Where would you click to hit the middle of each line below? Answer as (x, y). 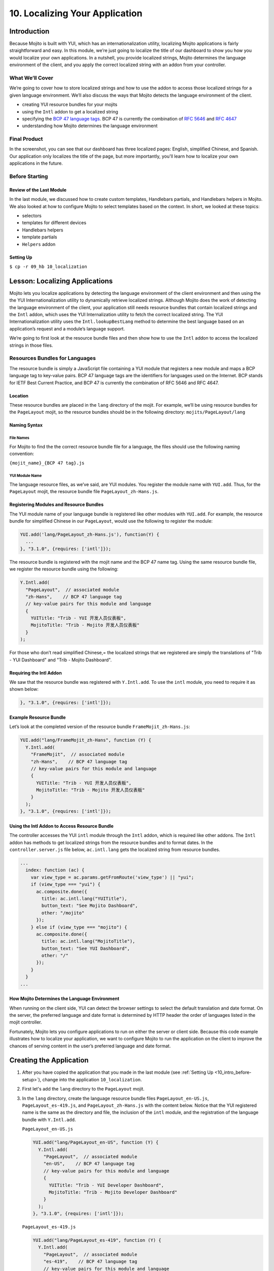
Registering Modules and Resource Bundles (57, 505)
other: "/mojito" (63, 913)
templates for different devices (54, 223)
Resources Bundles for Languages (53, 358)
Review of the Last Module (38, 190)
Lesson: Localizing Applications (61, 281)
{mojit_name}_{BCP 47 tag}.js (47, 463)
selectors (32, 216)
